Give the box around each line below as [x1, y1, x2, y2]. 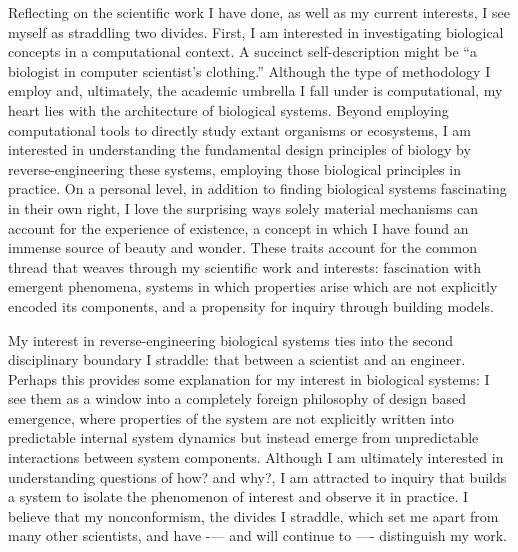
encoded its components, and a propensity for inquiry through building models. [8, 295, 494, 316]
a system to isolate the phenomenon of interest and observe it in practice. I [8, 486, 469, 507]
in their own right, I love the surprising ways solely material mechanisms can [8, 197, 479, 218]
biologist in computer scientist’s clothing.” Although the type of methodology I [8, 60, 491, 81]
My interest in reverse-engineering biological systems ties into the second [8, 329, 454, 350]
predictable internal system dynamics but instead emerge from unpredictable [8, 427, 479, 448]
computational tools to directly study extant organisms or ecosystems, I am [8, 119, 472, 140]
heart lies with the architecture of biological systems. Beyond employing [8, 99, 449, 120]
